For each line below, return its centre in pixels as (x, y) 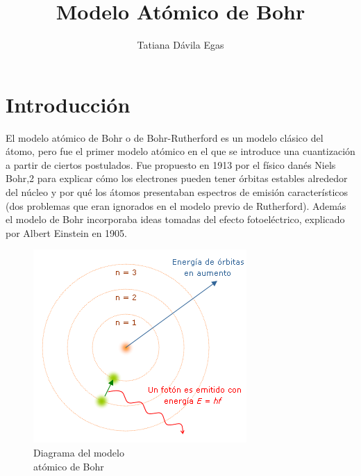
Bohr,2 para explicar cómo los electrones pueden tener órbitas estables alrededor (177, 178)
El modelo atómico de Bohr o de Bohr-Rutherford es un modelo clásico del (165, 137)
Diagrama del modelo (79, 452)
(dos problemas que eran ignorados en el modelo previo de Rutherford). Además (176, 205)
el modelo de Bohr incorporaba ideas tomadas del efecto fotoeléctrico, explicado (175, 219)
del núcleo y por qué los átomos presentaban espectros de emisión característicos (177, 192)
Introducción (68, 104)
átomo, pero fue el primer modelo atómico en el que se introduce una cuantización (180, 151)
